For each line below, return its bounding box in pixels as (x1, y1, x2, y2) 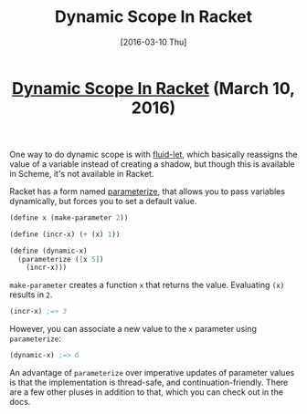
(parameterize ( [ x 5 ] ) (17, 254, 104, 264)
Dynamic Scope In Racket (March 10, (12, 78, 295, 98)
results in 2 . (9, 289, 53, 300)
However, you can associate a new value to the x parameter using (9, 324, 258, 335)
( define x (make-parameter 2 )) (9, 212, 129, 223)
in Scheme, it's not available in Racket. (9, 168, 154, 179)
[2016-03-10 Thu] (120, 36, 187, 47)
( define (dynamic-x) (9, 246, 89, 255)
